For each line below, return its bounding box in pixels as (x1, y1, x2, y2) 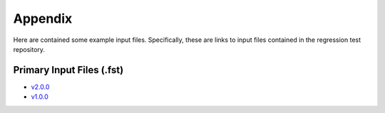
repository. (13, 45, 46, 53)
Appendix (13, 11, 73, 26)
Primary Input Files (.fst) (13, 64, 124, 76)
